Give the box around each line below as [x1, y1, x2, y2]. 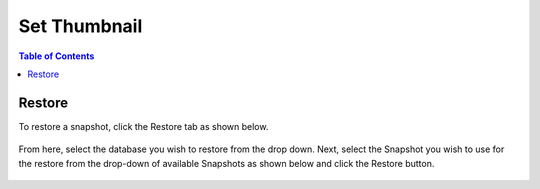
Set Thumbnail [18, 15, 143, 37]
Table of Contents [18, 50, 95, 62]
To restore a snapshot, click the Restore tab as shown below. [18, 120, 269, 132]
